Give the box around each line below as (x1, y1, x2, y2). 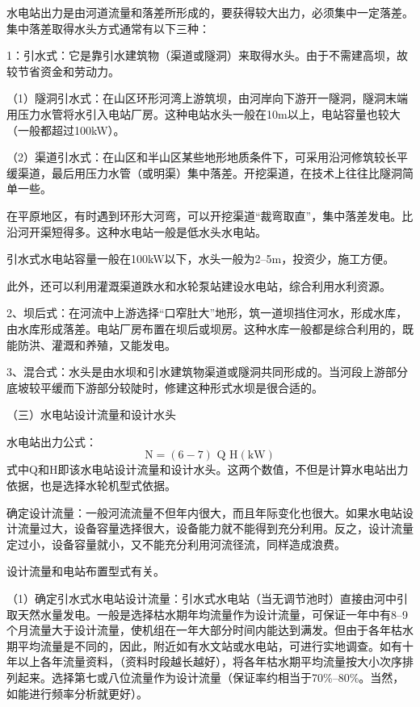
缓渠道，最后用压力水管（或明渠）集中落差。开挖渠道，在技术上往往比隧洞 (6, 164, 402, 181)
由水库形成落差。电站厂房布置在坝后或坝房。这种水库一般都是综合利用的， (6, 320, 402, 337)
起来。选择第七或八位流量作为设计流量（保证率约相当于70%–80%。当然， (17, 669, 405, 685)
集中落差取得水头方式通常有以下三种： (6, 19, 210, 36)
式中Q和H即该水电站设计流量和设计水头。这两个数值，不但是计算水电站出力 (6, 461, 409, 478)
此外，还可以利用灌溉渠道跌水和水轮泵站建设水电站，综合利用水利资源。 (6, 277, 391, 294)
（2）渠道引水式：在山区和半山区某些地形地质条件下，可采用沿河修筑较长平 (6, 149, 408, 165)
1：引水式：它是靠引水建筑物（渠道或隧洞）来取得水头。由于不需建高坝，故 (6, 47, 408, 64)
